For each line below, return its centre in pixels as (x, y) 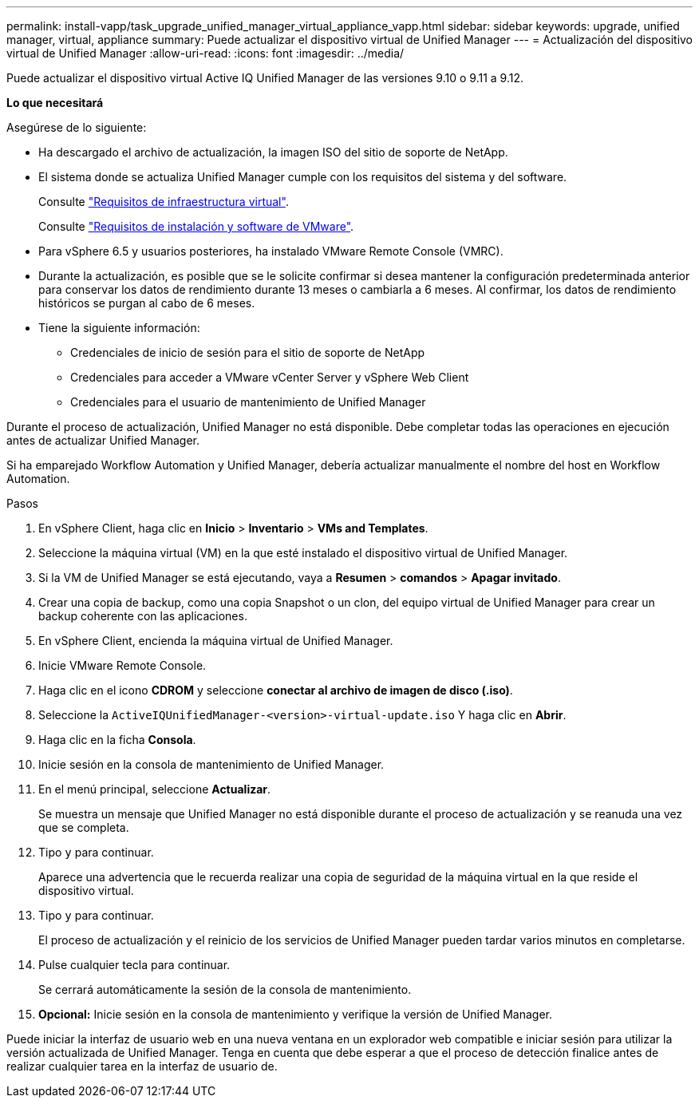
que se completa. (84, 827)
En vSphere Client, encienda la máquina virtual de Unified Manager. (216, 641)
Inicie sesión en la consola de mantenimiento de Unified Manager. (211, 764)
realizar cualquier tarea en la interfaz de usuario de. (142, 1066)
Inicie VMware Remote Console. (122, 665)
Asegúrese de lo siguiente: (77, 127)
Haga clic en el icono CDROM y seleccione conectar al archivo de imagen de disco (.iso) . (276, 690)
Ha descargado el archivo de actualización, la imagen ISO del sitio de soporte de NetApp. (273, 152)
